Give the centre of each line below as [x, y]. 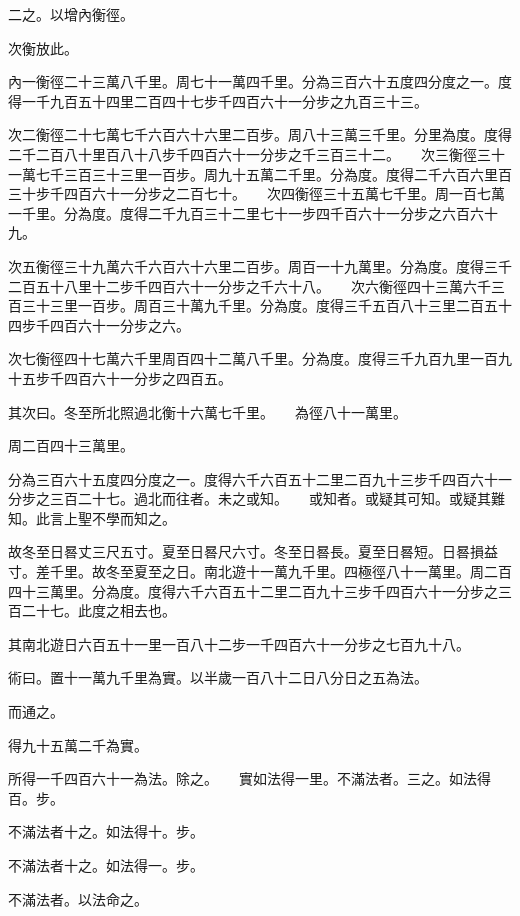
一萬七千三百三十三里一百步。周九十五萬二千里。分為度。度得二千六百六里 [253, 173]
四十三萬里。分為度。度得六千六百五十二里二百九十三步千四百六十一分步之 [253, 590]
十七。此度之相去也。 [105, 610]
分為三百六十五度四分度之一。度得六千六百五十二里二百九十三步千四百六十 [253, 478]
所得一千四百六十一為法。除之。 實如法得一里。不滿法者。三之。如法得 [249, 778]
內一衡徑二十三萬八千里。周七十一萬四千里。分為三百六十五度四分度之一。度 [260, 81]
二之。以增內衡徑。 [71, 14]
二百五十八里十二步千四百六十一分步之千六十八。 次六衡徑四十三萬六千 [249, 285]
